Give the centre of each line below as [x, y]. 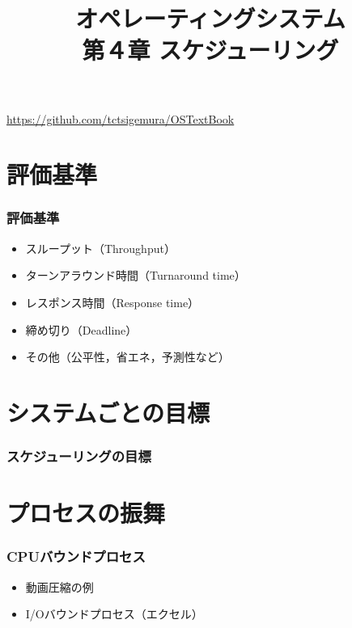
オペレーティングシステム [210, 18]
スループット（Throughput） [100, 248]
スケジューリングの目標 [79, 456]
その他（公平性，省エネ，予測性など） [127, 357]
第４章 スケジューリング [210, 50]
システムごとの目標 [108, 412]
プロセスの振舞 [86, 513]
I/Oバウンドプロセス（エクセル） [114, 614]
